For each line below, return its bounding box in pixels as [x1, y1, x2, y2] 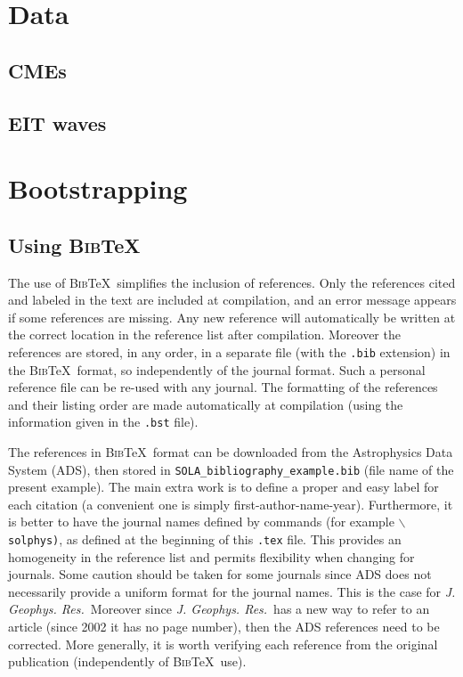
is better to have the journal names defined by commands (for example [8, 512, 394, 531]
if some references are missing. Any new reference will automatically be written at [8, 307, 456, 326]
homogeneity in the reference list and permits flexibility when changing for [8, 547, 415, 566]
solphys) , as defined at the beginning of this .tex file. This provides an [8, 530, 402, 549]
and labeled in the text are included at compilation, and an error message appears [8, 290, 457, 309]
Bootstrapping [8, 170, 188, 207]
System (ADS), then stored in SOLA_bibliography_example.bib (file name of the [8, 460, 454, 478]
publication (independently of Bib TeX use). [8, 652, 247, 671]
